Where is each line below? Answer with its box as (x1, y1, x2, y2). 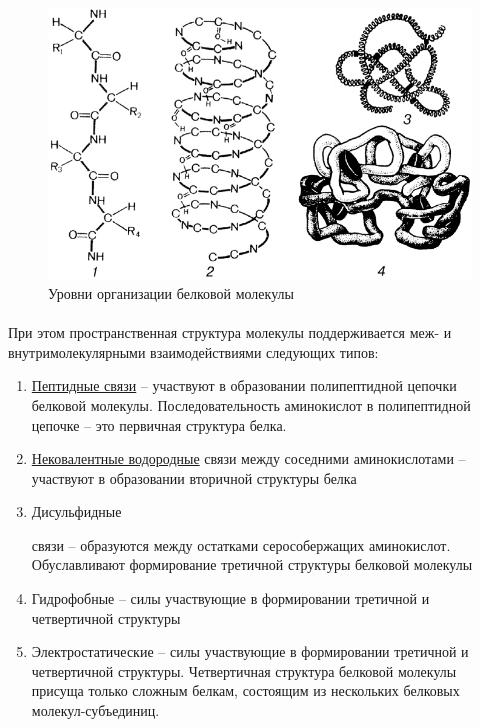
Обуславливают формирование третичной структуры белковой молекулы (31, 554, 473, 575)
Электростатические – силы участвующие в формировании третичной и (31, 641, 469, 662)
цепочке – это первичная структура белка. (31, 414, 287, 435)
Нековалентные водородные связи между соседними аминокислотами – (31, 448, 466, 469)
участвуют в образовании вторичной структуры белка (31, 467, 357, 488)
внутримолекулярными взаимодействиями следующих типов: (8, 341, 379, 362)
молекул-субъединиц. (31, 700, 160, 721)
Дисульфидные (31, 501, 122, 522)
